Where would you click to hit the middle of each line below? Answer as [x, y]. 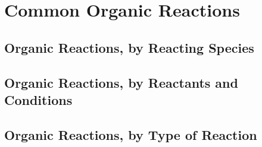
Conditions [38, 99]
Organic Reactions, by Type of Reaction [131, 134]
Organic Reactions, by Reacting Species [129, 47]
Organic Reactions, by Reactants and [121, 82]
